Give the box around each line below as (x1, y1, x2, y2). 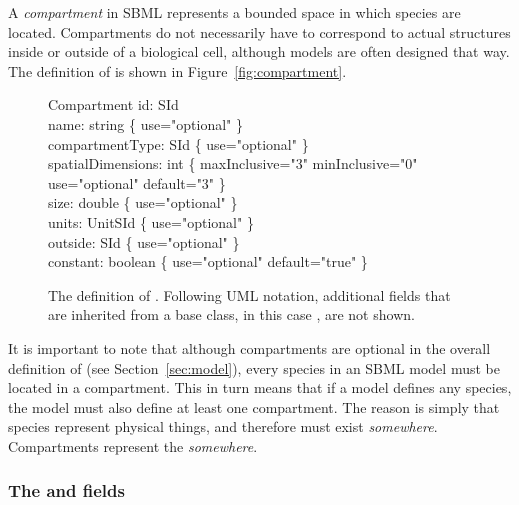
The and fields (8, 478, 125, 503)
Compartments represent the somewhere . (8, 435, 258, 456)
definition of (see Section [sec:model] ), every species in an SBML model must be (8, 357, 500, 378)
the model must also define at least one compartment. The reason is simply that (8, 396, 500, 417)
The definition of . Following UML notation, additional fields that (48, 284, 451, 305)
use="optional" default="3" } (48, 172, 226, 193)
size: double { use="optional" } (48, 192, 238, 213)
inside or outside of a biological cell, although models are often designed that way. (8, 41, 510, 62)
